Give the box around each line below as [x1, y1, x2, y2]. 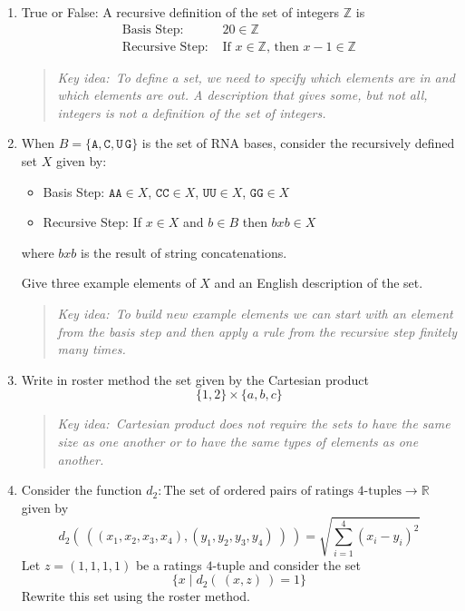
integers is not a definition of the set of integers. [57, 103, 326, 122]
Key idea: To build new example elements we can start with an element [57, 304, 453, 322]
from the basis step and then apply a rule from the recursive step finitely [57, 321, 457, 340]
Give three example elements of [21, 273, 196, 292]
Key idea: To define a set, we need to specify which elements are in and [57, 67, 455, 86]
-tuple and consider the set [212, 555, 361, 574]
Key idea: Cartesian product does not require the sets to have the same [57, 414, 450, 433]
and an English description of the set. [214, 273, 423, 292]
